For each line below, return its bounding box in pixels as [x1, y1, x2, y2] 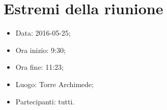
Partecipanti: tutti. [15, 96, 75, 106]
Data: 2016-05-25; [15, 28, 71, 38]
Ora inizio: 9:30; [15, 44, 66, 55]
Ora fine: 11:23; [15, 62, 64, 72]
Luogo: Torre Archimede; [15, 78, 94, 89]
